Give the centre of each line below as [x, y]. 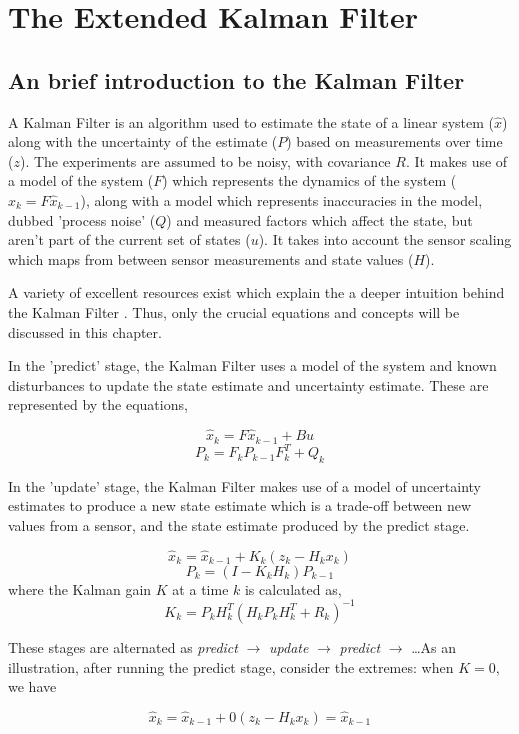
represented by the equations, [98, 404]
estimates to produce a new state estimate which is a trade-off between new [240, 505]
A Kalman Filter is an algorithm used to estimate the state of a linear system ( [251, 121]
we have [32, 686]
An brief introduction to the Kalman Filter [236, 79]
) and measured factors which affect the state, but [319, 219]
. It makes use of [456, 160]
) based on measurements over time [394, 141]
